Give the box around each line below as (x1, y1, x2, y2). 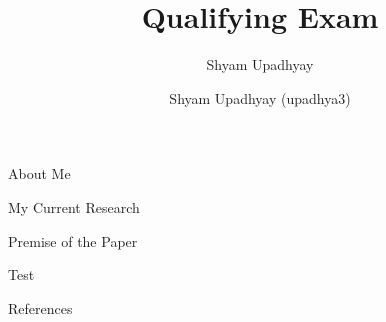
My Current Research (8, 196, 140, 217)
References (8, 297, 73, 318)
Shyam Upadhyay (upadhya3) (169, 87, 351, 108)
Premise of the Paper (8, 230, 138, 251)
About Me (8, 163, 71, 184)
